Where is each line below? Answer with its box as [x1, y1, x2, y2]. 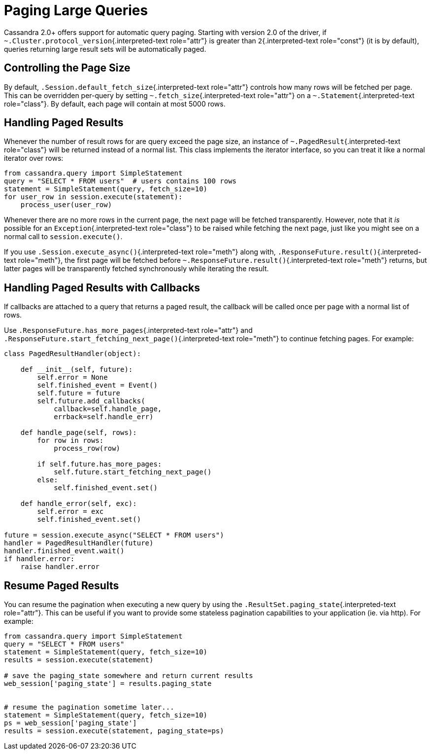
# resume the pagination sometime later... [4, 703, 174, 712]
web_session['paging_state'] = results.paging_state [4, 680, 212, 688]
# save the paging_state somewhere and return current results [4, 672, 253, 680]
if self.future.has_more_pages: [37, 460, 162, 468]
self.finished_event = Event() [37, 381, 158, 390]
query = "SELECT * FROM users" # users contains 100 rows [4, 177, 237, 185]
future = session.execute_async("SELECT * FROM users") [4, 531, 224, 539]
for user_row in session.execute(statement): [4, 193, 183, 201]
